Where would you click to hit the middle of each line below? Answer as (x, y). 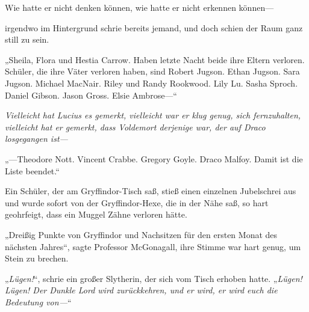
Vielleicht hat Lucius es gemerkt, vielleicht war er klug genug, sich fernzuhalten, (153, 115)
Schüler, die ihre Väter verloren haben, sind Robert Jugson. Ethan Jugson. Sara (152, 71)
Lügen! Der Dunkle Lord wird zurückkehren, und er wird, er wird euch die (141, 290)
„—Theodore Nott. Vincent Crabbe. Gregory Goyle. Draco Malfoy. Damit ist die (154, 158)
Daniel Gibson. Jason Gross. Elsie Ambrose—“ (91, 95)
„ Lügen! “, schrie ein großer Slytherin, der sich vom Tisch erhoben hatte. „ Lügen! (154, 278)
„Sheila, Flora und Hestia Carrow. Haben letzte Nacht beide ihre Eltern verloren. (155, 59)
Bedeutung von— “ (38, 301)
